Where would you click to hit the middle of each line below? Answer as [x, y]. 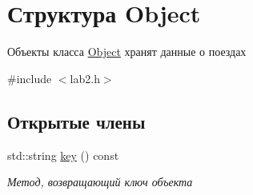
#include [30, 78]
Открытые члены [76, 121]
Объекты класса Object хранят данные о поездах [127, 52]
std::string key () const [63, 155]
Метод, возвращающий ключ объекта [100, 182]
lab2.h [85, 78]
